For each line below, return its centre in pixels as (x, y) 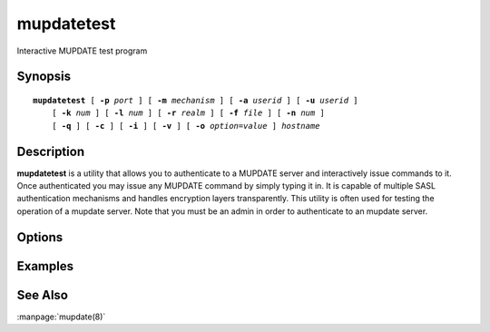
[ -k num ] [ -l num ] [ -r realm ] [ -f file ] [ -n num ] (188, 113)
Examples (45, 266)
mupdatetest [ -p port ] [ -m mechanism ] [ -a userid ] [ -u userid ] (196, 100)
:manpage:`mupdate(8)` (61, 317)
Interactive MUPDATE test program (82, 51)
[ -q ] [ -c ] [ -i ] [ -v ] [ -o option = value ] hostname (186, 126)
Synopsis (44, 77)
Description (51, 151)
